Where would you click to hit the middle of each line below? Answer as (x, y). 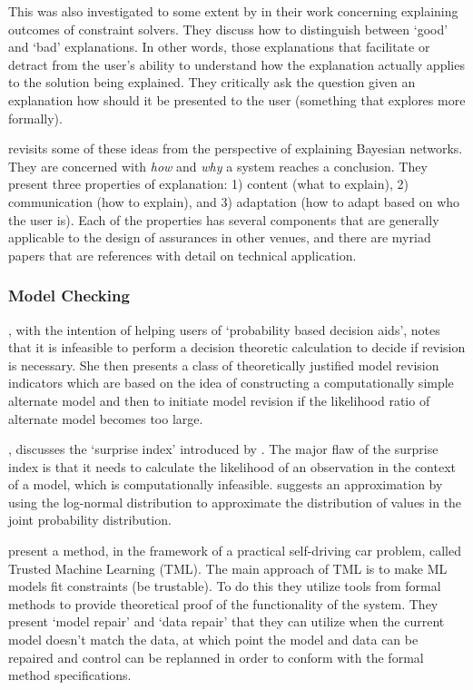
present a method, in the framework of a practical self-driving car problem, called (235, 551)
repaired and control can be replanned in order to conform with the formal (216, 657)
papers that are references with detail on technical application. (182, 255)
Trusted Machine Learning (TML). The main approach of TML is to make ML (228, 568)
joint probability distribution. (90, 520)
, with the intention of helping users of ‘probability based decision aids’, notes (224, 329)
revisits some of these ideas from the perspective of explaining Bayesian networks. (236, 148)
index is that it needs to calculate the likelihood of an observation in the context (232, 466)
